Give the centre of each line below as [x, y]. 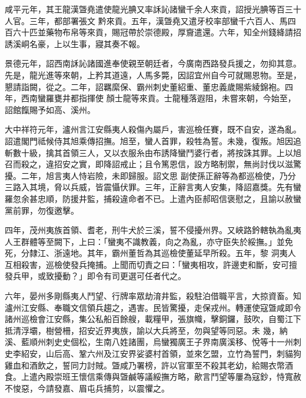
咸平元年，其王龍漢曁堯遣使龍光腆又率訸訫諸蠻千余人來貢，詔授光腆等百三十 [153, 9]
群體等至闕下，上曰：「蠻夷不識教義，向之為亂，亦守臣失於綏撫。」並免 [157, 241]
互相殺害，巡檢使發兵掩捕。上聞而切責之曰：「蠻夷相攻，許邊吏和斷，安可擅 [151, 264]
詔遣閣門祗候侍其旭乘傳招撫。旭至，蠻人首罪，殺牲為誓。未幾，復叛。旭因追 [153, 140]
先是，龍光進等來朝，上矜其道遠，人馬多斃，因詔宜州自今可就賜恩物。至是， [153, 74]
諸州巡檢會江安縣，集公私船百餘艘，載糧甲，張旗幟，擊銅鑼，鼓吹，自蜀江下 [153, 319]
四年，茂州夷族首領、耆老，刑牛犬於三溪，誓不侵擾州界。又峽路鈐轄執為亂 [149, 230]
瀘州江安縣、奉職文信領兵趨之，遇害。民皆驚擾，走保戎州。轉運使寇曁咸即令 [153, 307]
